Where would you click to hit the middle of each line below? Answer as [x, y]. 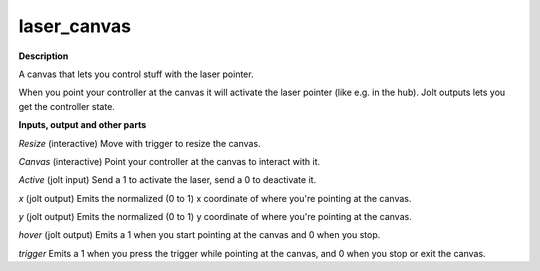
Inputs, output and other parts [82, 125]
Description [43, 56]
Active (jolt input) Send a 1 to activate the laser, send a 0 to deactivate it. [167, 180]
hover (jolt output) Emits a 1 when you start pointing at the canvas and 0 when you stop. [199, 235]
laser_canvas [75, 26]
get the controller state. [66, 106]
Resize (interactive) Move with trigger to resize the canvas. [139, 143]
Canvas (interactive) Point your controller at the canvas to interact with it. [169, 161]
